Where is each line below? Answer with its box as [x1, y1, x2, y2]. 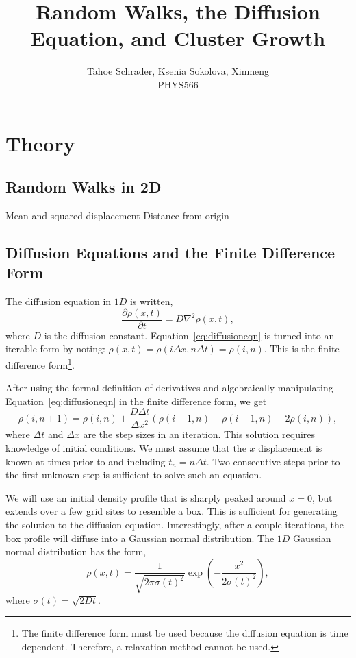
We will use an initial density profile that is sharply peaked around [5, 490, 286, 504]
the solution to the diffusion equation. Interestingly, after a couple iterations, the [5, 517, 344, 531]
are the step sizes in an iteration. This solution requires [83, 427, 316, 441]
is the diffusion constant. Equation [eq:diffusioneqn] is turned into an [44, 328, 335, 342]
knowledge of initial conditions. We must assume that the [5, 441, 246, 455]
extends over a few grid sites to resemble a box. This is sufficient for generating [5, 504, 338, 518]
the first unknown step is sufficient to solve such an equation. [5, 467, 262, 482]
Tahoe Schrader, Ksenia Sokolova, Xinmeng [86, 64, 270, 78]
